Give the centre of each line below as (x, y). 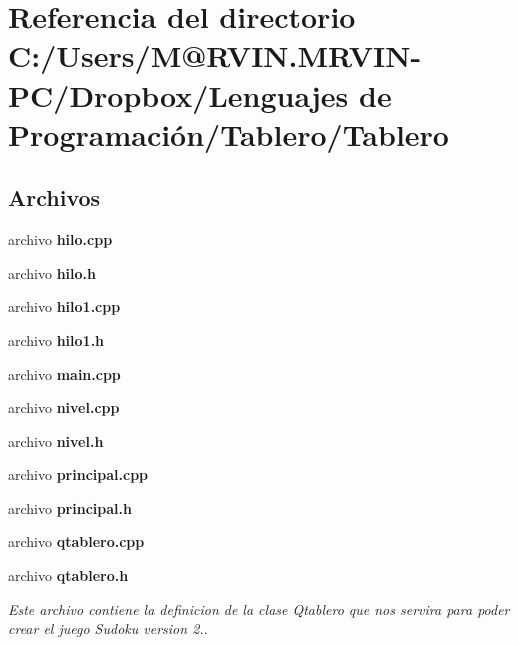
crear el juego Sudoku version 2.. (108, 628)
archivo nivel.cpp (64, 407)
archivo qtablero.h (68, 575)
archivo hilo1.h (56, 339)
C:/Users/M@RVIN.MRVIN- (215, 55)
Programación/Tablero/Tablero (228, 133)
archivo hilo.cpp (60, 239)
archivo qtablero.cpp (76, 541)
